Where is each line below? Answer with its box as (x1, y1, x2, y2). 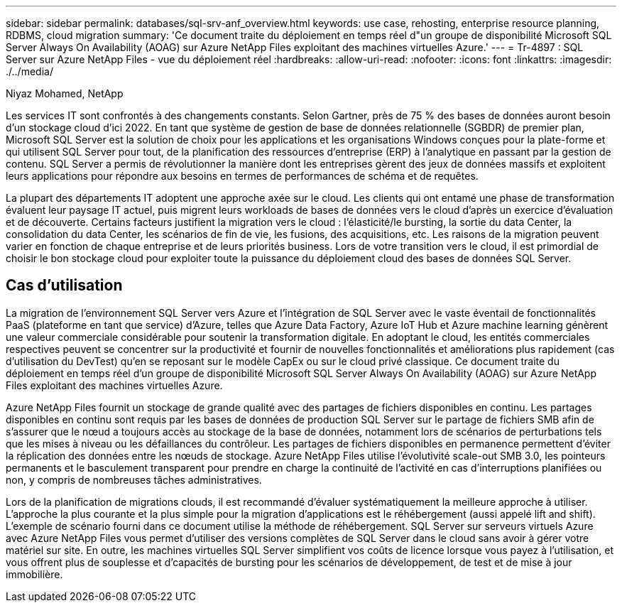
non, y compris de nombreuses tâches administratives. (6, 473, 262, 486)
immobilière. (6, 568, 63, 580)
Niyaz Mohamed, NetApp (6, 87, 124, 99)
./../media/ (6, 65, 53, 77)
